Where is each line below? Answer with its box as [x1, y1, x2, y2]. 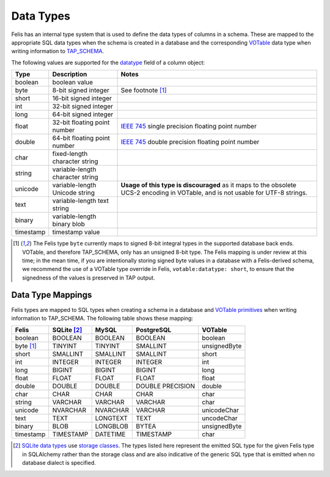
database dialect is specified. [22, 459, 96, 467]
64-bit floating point [52, 134, 110, 142]
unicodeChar [202, 406, 240, 415]
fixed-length [52, 150, 88, 158]
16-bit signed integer [52, 94, 112, 103]
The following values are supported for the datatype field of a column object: [11, 59, 205, 66]
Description [52, 70, 87, 79]
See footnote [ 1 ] [120, 86, 167, 95]
